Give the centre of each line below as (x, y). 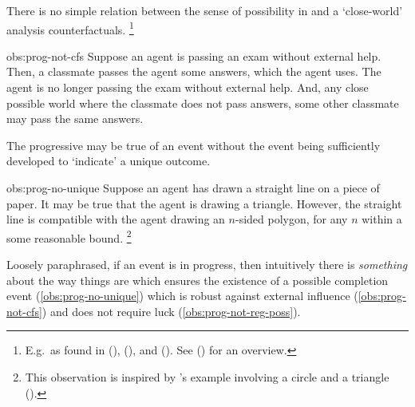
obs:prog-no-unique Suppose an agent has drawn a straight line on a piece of (193, 188)
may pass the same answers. (75, 119)
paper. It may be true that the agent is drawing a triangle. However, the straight (204, 203)
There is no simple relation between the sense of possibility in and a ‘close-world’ (205, 10)
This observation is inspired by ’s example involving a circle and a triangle (207, 377)
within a (382, 219)
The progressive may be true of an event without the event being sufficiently (194, 145)
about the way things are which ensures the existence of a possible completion (198, 280)
